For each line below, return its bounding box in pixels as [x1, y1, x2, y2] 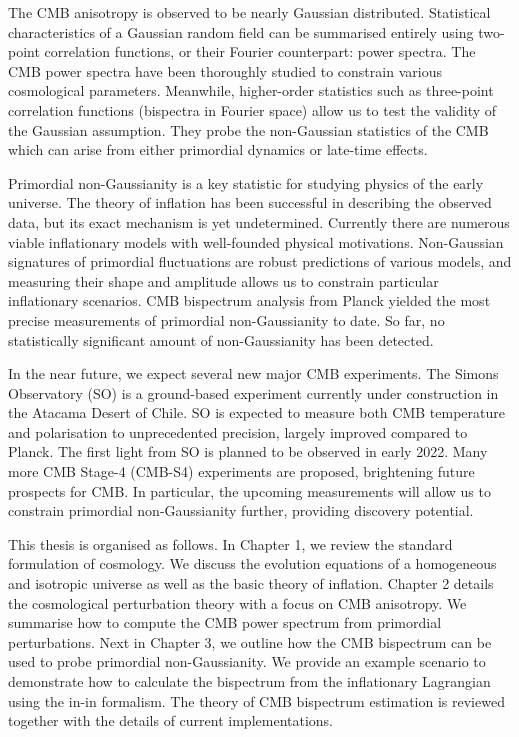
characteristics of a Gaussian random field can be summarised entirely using [8, 21, 474, 42]
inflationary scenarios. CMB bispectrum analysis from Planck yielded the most [8, 290, 491, 311]
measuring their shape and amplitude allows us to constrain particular [8, 270, 439, 291]
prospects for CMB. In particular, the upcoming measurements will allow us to [8, 480, 491, 501]
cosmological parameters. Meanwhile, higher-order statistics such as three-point [8, 80, 494, 101]
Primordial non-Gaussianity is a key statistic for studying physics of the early [8, 172, 484, 193]
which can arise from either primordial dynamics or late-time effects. [8, 139, 428, 160]
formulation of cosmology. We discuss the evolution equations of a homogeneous [8, 553, 497, 574]
